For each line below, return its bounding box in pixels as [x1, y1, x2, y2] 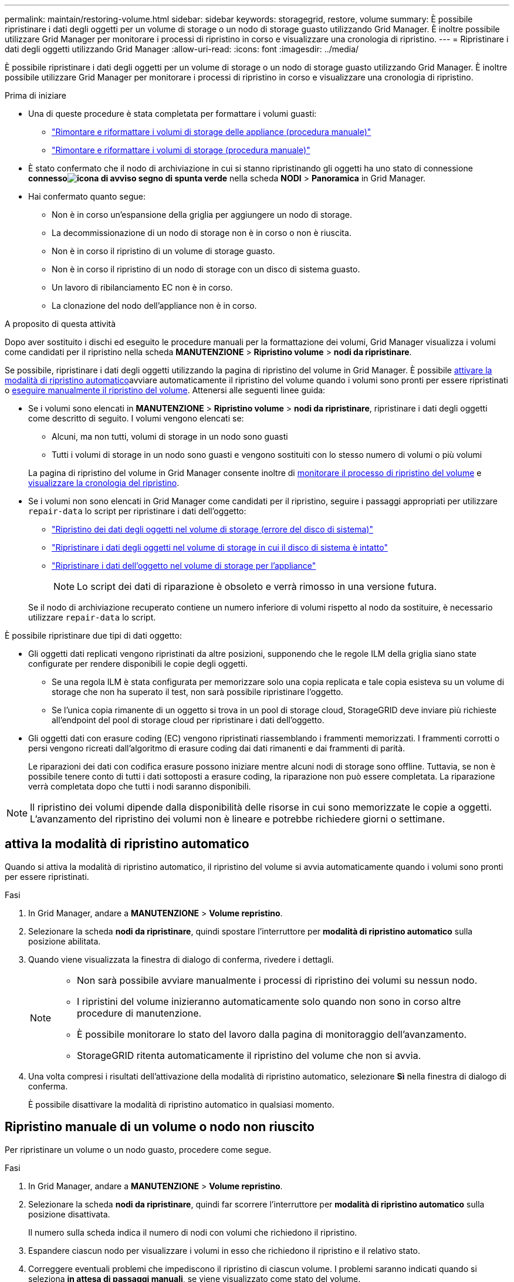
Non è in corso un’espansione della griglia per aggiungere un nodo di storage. [52, 210, 352, 220]
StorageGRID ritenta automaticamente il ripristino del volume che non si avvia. [77, 1049, 421, 1061]
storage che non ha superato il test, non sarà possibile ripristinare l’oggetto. [52, 687, 343, 697]
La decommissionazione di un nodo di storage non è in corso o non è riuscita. [52, 228, 351, 238]
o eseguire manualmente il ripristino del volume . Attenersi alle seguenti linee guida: [5, 385, 326, 395]
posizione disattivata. [28, 1209, 110, 1219]
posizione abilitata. [28, 936, 101, 946]
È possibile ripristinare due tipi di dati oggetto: [5, 630, 182, 640]
